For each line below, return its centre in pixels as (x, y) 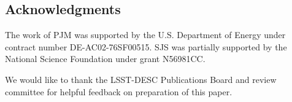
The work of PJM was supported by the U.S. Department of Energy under (145, 35)
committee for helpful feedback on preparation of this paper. (119, 91)
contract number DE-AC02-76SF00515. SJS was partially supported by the (146, 46)
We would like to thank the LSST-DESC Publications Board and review (141, 79)
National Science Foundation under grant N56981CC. (105, 59)
